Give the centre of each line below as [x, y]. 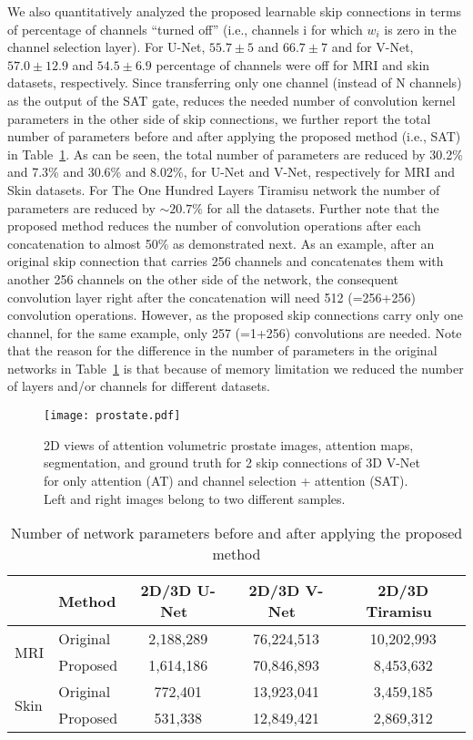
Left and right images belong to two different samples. [195, 498]
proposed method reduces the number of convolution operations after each [214, 226]
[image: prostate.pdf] [112, 416]
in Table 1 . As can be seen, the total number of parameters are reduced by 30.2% [235, 154]
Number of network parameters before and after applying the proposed [236, 533]
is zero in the [420, 29]
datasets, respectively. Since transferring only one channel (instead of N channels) [235, 82]
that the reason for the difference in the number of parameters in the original [222, 350]
